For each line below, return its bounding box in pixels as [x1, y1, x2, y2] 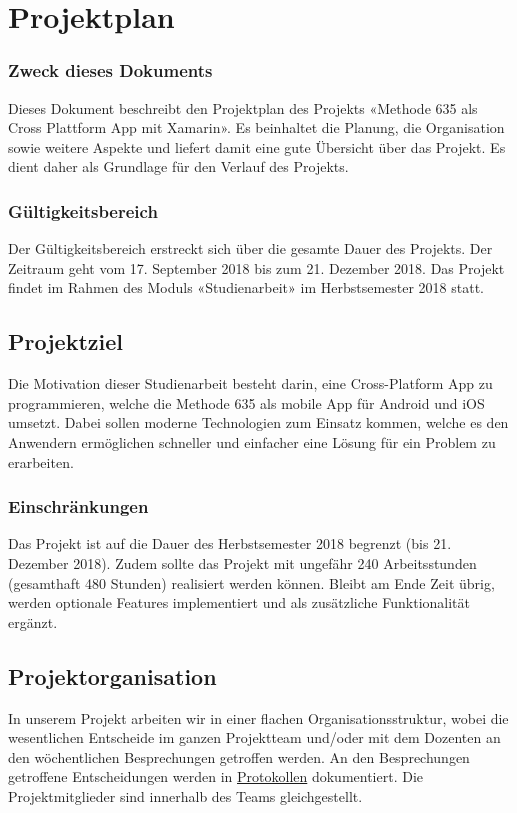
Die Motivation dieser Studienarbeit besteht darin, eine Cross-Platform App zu [8, 373, 493, 394]
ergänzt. [8, 611, 58, 632]
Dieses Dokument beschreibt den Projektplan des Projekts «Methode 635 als [8, 97, 478, 118]
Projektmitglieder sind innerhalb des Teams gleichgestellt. [8, 785, 363, 806]
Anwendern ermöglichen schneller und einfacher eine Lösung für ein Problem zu [8, 431, 496, 452]
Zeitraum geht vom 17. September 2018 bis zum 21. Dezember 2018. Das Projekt [8, 257, 505, 278]
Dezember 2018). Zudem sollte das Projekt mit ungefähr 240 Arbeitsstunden [8, 552, 477, 573]
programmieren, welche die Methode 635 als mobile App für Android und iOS [8, 392, 485, 413]
